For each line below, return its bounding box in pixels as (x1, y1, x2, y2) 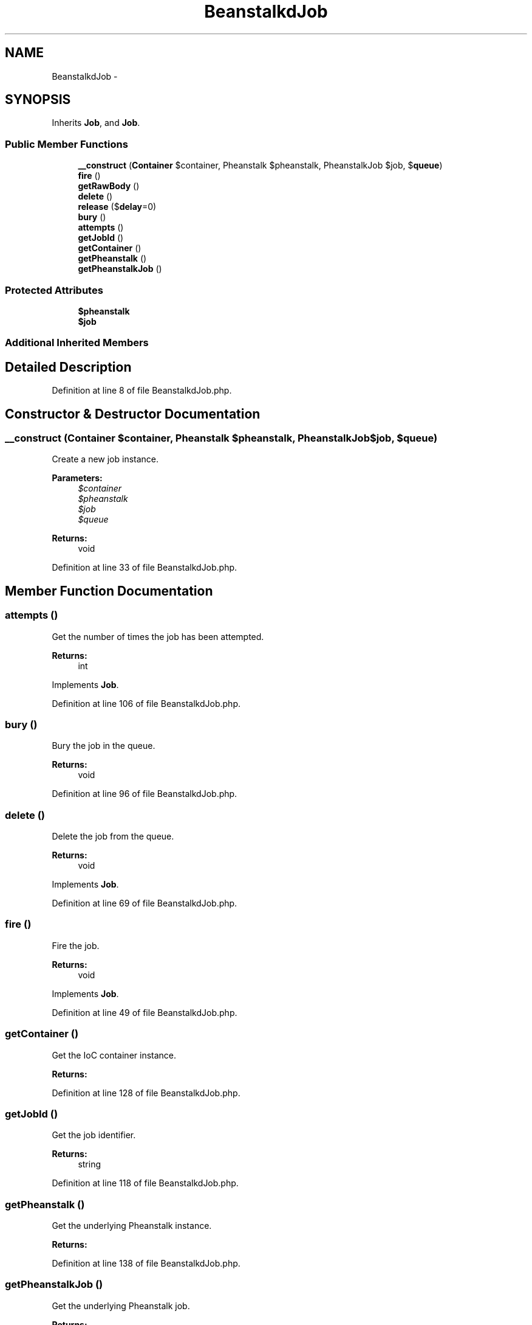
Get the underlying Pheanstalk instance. (52, 1220, 212, 1231)
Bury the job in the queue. (52, 740, 155, 751)
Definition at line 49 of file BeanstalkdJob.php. (52, 1007, 237, 1018)
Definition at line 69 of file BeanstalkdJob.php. (52, 898, 237, 909)
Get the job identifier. (52, 1130, 136, 1141)
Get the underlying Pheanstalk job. (52, 1300, 190, 1311)
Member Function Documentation (5, 583, 213, 599)
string (78, 1159, 101, 1170)
